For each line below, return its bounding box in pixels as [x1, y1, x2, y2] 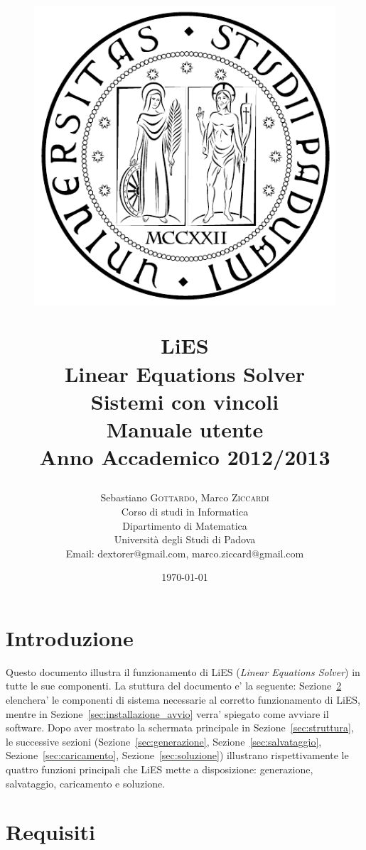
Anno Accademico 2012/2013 [39, 442, 330, 472]
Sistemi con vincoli [90, 386, 279, 415]
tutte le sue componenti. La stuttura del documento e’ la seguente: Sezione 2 [6, 678, 342, 693]
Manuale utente [106, 414, 264, 443]
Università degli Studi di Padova [114, 532, 256, 547]
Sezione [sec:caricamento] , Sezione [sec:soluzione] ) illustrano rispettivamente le [6, 748, 349, 763]
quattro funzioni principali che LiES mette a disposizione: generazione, [6, 762, 313, 777]
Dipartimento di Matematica [122, 518, 247, 533]
